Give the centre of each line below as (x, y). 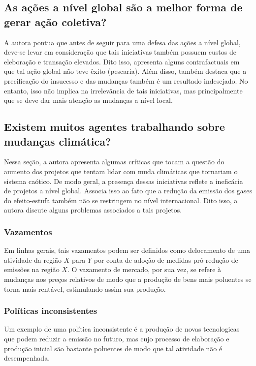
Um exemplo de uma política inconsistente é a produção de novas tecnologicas (122, 329)
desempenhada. (27, 358)
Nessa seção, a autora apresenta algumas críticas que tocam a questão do (114, 162)
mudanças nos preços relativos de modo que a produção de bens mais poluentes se (128, 279)
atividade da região (33, 259)
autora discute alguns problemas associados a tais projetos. (93, 210)
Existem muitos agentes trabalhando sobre (114, 127)
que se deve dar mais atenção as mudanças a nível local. (88, 100)
